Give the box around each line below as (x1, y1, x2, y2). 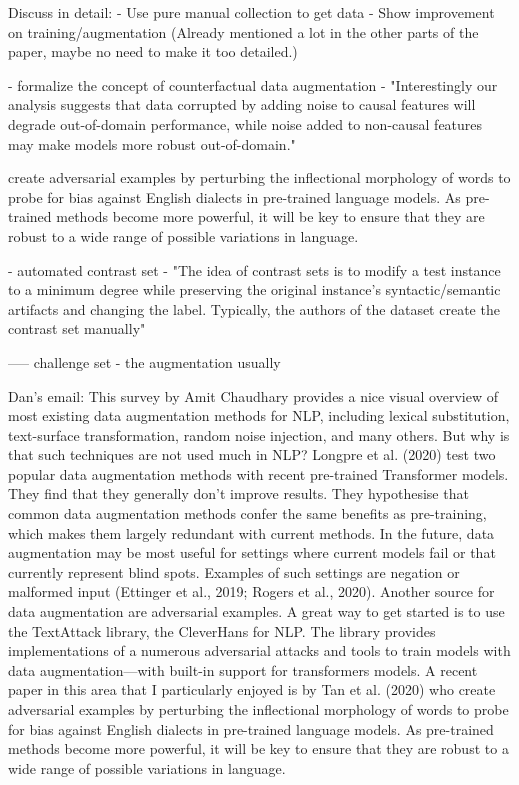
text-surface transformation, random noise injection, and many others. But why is (8, 424, 510, 445)
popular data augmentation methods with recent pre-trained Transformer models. (8, 463, 509, 484)
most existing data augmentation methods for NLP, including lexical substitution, (8, 405, 510, 426)
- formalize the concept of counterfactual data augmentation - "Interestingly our (8, 74, 498, 95)
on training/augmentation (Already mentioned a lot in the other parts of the (8, 21, 479, 42)
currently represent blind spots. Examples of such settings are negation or (8, 561, 460, 582)
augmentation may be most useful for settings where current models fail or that (8, 542, 496, 563)
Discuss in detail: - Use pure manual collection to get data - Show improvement (8, 2, 495, 22)
